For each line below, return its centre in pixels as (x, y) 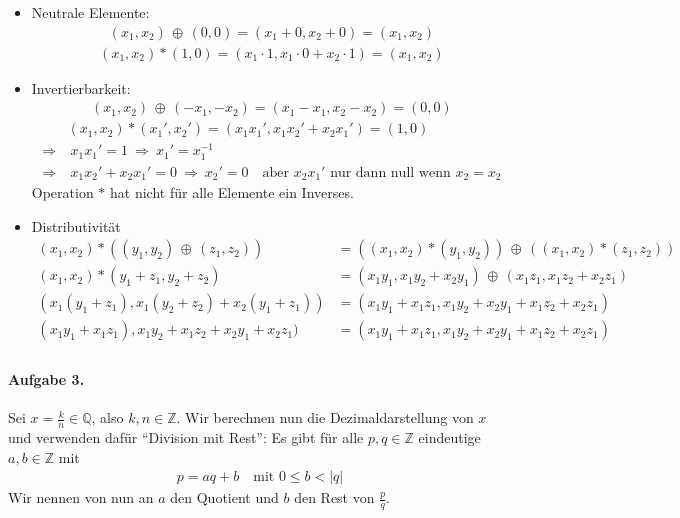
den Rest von (334, 497)
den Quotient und (224, 497)
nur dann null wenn (390, 172)
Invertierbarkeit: (81, 87)
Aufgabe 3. (46, 379)
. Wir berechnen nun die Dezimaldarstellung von (325, 417)
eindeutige (449, 437)
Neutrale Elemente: (90, 12)
